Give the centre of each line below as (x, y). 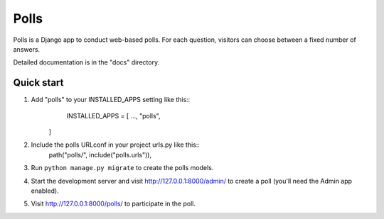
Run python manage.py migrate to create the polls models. (122, 168)
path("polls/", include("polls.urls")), (100, 155)
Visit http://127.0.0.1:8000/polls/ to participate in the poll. (113, 204)
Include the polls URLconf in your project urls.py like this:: (116, 145)
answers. (27, 49)
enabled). (45, 191)
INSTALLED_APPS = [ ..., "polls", (113, 116)
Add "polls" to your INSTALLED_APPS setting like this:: (111, 100)
